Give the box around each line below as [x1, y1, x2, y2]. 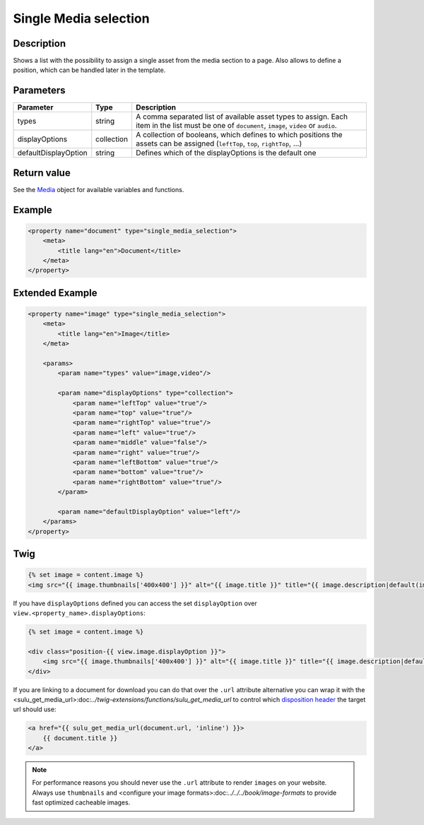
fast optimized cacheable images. [32, 798, 131, 807]
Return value [13, 167, 71, 179]
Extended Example [13, 287, 98, 299]
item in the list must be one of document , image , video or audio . [135, 121, 337, 131]
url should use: [13, 705, 57, 713]
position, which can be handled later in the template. [13, 66, 166, 74]
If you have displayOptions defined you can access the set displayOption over [13, 599, 257, 607]
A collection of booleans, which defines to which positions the [135, 130, 343, 140]
